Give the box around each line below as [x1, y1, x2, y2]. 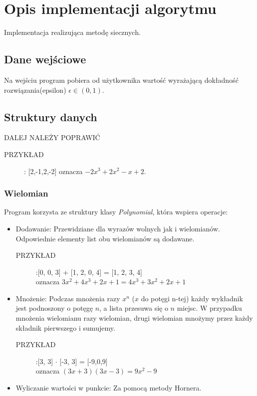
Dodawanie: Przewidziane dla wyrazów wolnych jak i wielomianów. [15, 223, 220, 233]
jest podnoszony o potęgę [15, 303, 93, 313]
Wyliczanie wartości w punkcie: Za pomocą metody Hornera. [15, 383, 202, 393]
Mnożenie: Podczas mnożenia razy [15, 293, 120, 303]
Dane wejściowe [4, 51, 86, 67]
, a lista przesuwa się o [99, 303, 168, 313]
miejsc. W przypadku [177, 303, 242, 313]
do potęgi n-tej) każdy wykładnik [141, 293, 243, 303]
